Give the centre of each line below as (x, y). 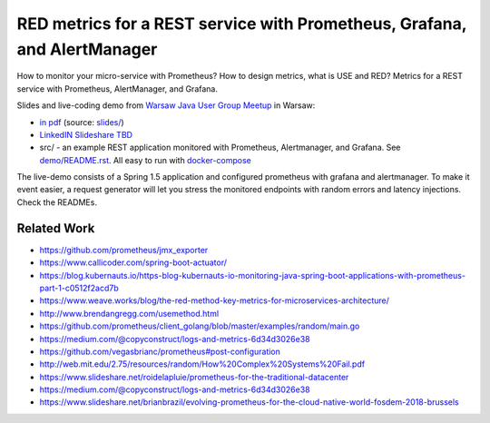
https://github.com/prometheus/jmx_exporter (124, 250)
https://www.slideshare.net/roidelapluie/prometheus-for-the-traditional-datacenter (194, 377)
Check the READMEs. (57, 202)
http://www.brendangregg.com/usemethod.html (129, 313)
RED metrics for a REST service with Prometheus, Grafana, (242, 24)
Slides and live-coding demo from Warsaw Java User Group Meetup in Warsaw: (166, 105)
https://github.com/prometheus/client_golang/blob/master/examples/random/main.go (200, 326)
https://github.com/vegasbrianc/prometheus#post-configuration (160, 351)
